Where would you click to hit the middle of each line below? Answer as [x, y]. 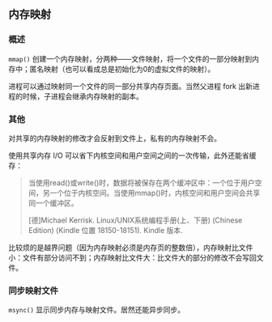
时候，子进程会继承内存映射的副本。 [83, 96]
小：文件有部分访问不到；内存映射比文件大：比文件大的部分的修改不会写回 [132, 257]
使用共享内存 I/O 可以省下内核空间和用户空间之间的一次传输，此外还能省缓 [132, 155]
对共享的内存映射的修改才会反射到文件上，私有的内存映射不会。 [115, 138]
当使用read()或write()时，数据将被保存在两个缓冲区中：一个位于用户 [141, 182]
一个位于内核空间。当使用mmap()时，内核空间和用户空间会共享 [155, 193]
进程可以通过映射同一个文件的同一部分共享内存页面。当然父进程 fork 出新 [131, 86]
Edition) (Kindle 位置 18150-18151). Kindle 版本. [106, 230]
